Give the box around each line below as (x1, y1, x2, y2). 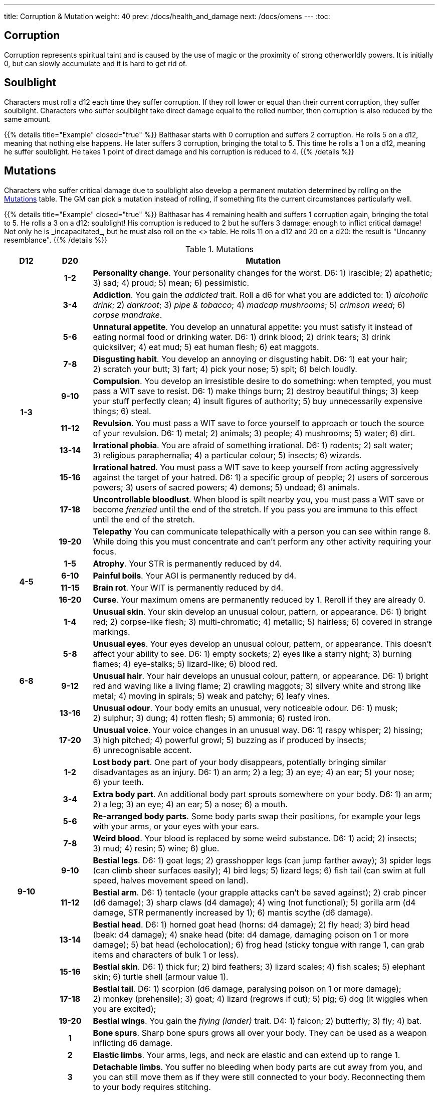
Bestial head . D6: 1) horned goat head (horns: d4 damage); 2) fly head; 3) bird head (93, 919, 410, 930)
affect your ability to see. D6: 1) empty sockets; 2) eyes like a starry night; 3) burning (93, 648, 412, 659)
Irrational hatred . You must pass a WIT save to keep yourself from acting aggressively (93, 462, 419, 472)
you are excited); (93, 1003, 156, 1014)
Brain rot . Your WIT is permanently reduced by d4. (93, 582, 284, 593)
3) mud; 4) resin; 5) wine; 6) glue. (93, 843, 220, 853)
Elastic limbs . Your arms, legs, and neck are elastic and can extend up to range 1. (93, 1049, 400, 1060)
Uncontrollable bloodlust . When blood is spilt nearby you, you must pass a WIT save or (93, 494, 424, 504)
